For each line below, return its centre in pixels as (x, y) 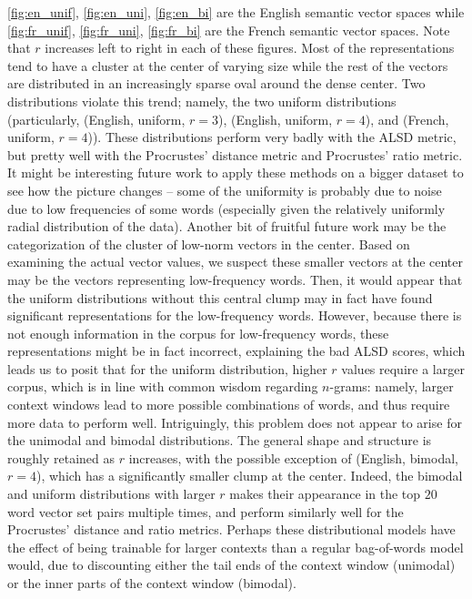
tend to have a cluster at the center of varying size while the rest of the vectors (228, 65)
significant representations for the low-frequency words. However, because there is (235, 315)
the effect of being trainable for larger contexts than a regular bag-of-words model (236, 547)
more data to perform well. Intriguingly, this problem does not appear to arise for (235, 422)
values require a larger (403, 368)
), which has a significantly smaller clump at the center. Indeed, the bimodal (249, 476)
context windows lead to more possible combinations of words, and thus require (229, 405)
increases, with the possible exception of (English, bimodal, (293, 457)
